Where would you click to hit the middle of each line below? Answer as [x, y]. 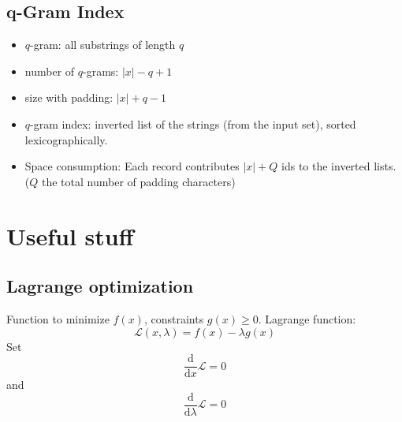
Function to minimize [58, 318]
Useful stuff [70, 235]
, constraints [174, 318]
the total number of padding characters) [138, 181]
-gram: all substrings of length [103, 45]
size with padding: [69, 97]
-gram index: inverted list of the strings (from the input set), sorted [193, 123]
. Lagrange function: [307, 318]
